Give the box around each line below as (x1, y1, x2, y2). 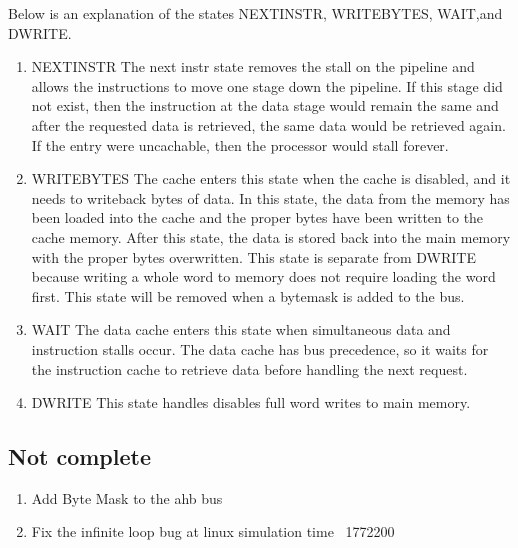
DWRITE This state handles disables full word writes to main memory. (31, 392, 471, 413)
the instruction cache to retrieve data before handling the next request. (31, 358, 468, 379)
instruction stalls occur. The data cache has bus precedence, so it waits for (31, 338, 489, 359)
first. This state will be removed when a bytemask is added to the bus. (31, 285, 465, 306)
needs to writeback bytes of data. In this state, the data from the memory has (31, 187, 510, 208)
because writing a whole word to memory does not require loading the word (31, 266, 496, 287)
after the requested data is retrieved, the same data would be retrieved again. (31, 114, 506, 135)
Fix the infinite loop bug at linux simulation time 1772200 (31, 521, 395, 542)
